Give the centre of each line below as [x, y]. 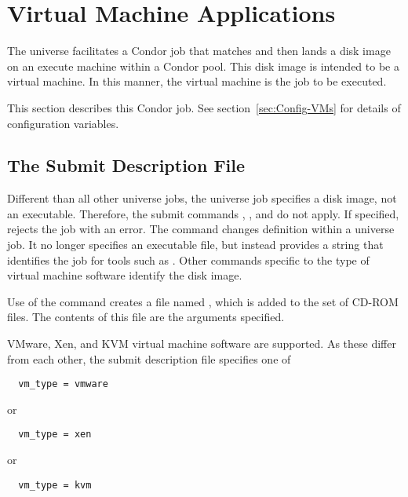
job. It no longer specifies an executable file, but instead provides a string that [195, 245]
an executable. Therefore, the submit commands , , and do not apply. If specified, [203, 213]
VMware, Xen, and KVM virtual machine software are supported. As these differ [202, 344]
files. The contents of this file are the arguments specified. [146, 317]
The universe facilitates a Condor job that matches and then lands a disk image [199, 51]
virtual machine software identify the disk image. [125, 275]
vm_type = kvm [55, 485]
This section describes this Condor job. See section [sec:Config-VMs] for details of [204, 107]
